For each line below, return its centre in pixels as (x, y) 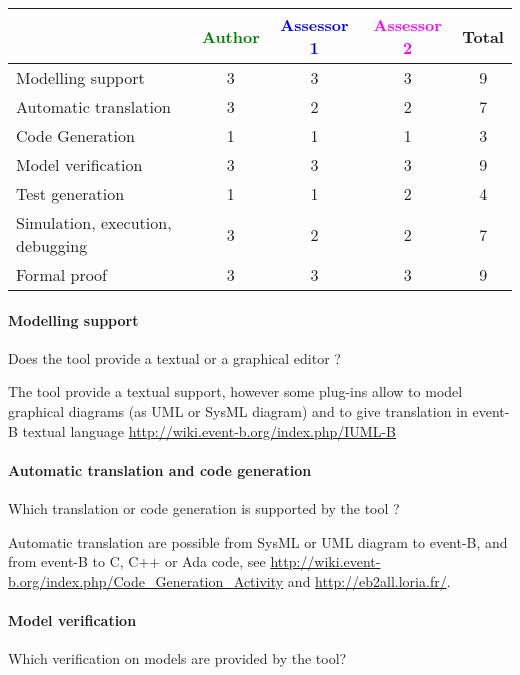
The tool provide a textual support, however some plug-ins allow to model (235, 391)
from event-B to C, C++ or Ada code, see (137, 561)
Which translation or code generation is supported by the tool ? (204, 507)
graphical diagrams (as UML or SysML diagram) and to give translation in (238, 410)
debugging (52, 245)
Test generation (70, 193)
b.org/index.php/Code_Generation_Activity (146, 580)
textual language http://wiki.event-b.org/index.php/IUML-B (209, 430)
